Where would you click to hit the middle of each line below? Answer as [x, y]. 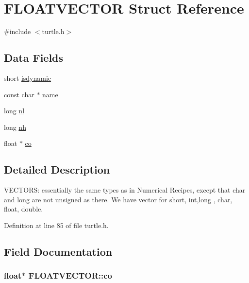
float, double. [24, 209]
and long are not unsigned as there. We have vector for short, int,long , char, [118, 199]
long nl [14, 111]
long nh [15, 127]
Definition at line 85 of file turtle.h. [56, 225]
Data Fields [34, 58]
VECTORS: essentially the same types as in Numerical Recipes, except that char [125, 190]
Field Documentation [58, 251]
